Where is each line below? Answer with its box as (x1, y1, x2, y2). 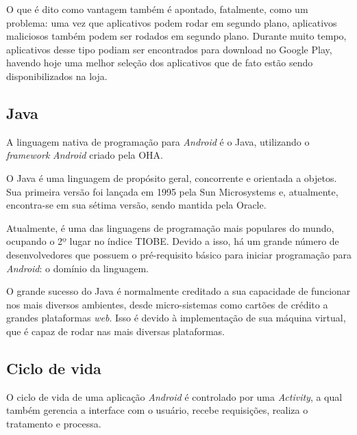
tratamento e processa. (6, 416, 101, 430)
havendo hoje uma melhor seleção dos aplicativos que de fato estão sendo (6, 55, 313, 70)
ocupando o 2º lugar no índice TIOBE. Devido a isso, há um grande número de (6, 234, 339, 248)
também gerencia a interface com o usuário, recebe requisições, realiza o (6, 403, 308, 417)
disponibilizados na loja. (6, 68, 108, 83)
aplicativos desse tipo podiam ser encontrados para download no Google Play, (6, 42, 332, 56)
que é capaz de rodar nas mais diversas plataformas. (6, 324, 225, 338)
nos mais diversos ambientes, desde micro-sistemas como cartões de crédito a (6, 297, 328, 311)
